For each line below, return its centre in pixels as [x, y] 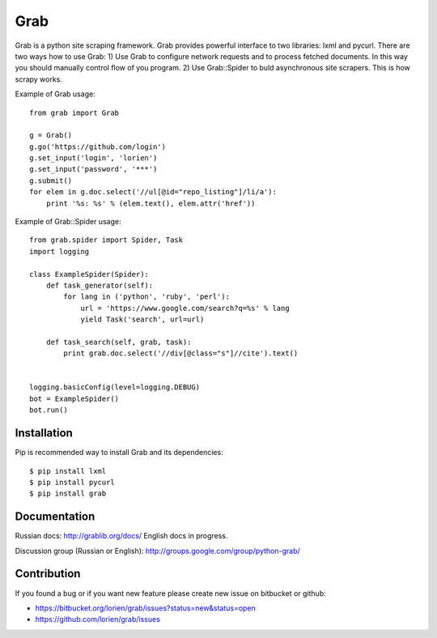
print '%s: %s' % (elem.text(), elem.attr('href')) [151, 203]
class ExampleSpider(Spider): [89, 274]
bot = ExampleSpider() [74, 398]
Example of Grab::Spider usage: [68, 222]
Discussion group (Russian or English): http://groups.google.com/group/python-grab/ [158, 551]
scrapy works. [38, 79]
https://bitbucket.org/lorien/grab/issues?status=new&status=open [146, 608]
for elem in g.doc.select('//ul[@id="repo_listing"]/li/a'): [153, 192]
